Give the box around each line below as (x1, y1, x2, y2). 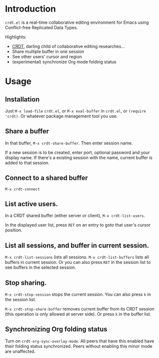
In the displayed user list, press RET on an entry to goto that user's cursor (5, 222, 151, 228)
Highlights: (5, 34, 27, 40)
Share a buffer (5, 127, 49, 135)
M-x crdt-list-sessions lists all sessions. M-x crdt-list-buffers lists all (5, 254, 149, 260)
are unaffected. (5, 348, 36, 354)
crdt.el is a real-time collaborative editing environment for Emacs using (5, 19, 149, 25)
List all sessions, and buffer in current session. (5, 241, 149, 249)
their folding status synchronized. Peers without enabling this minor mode (5, 343, 153, 349)
